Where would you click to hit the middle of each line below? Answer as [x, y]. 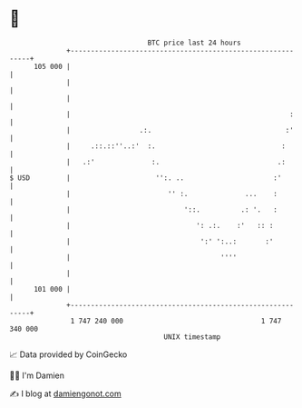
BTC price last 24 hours [195, 43]
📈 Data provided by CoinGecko [68, 354]
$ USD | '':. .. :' [146, 178]
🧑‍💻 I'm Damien [37, 375]
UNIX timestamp [192, 337]
